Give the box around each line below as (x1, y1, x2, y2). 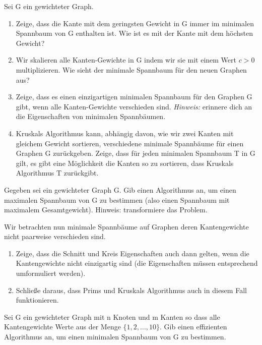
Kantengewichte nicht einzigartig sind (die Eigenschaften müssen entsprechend (16, 258, 258, 268)
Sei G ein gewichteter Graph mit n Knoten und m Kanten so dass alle (4, 311, 220, 322)
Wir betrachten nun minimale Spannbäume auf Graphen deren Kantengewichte (4, 221, 249, 232)
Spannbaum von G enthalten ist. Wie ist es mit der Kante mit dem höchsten (16, 28, 253, 38)
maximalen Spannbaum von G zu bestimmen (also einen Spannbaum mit (4, 194, 230, 205)
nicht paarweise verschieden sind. (4, 231, 106, 242)
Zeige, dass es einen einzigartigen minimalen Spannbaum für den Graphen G (16, 91, 252, 102)
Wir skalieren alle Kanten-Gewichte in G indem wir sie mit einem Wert (16, 54, 236, 65)
